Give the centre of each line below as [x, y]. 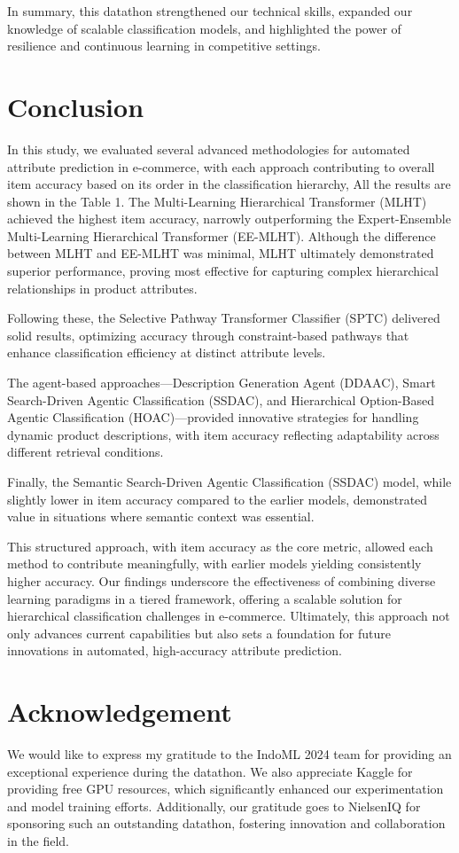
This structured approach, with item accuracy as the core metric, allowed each [220, 546]
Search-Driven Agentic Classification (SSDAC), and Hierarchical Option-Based [221, 399]
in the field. [39, 841]
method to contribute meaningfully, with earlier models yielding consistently [214, 563]
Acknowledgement [120, 712]
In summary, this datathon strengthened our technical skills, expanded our [210, 11]
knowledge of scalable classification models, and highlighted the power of [204, 28]
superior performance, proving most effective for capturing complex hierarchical [223, 271]
